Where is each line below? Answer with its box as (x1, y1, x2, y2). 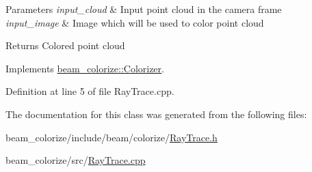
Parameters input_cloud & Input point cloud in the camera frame (5, 2, 282, 16)
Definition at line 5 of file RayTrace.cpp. (5, 84, 174, 98)
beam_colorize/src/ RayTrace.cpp (5, 153, 146, 167)
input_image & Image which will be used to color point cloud (5, 15, 264, 29)
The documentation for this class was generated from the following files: (5, 106, 307, 121)
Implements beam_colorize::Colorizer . (5, 61, 164, 75)
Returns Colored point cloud (5, 38, 125, 53)
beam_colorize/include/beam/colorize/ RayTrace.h (5, 130, 218, 144)
